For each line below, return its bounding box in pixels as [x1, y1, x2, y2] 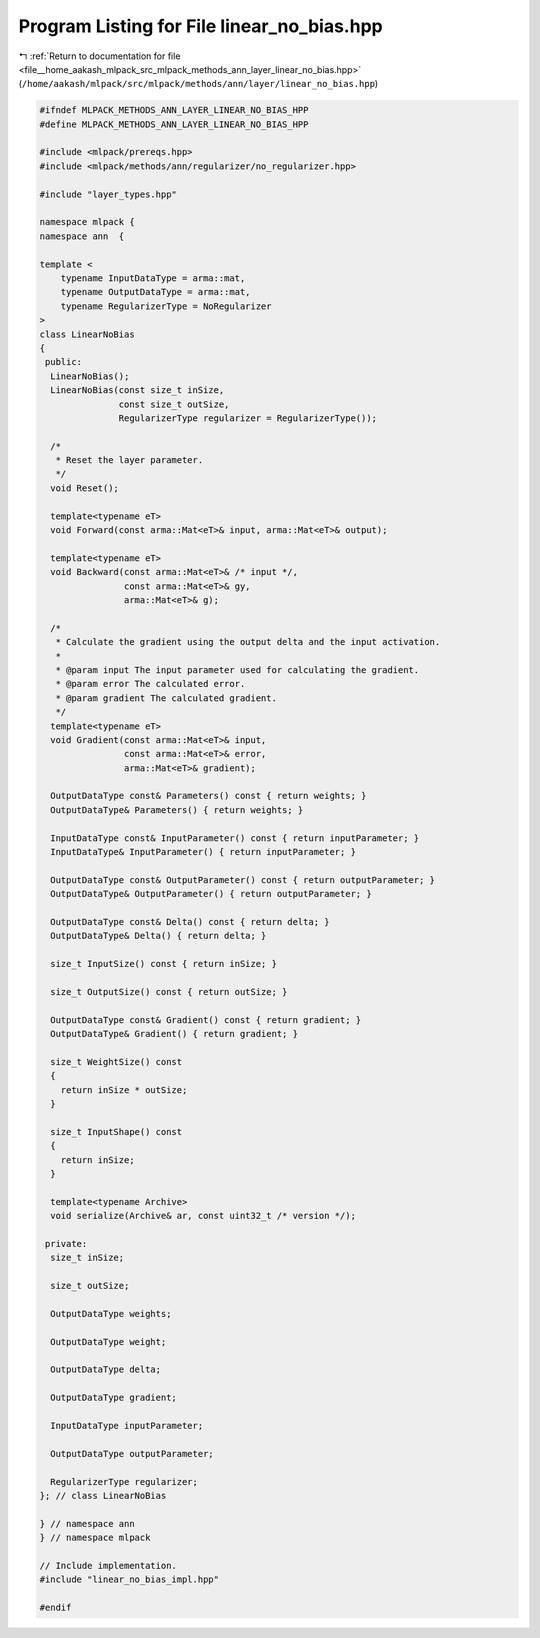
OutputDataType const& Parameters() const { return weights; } [50, 790, 367, 802]
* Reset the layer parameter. [55, 455, 204, 466]
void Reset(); [50, 482, 120, 494]
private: [45, 1238, 88, 1249]
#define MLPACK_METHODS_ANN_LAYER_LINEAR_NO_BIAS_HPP [39, 118, 309, 130]
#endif [39, 1602, 72, 1614]
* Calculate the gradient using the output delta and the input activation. [55, 636, 441, 648]
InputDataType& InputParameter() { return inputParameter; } [50, 846, 357, 858]
